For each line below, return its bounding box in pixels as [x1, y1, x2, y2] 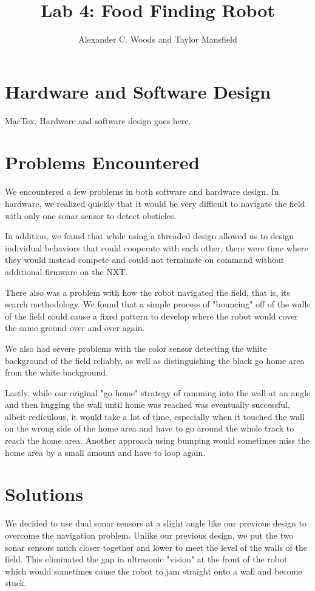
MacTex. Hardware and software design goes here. [5, 114, 191, 127]
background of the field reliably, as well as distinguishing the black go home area [5, 354, 305, 366]
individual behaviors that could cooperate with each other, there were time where [5, 241, 308, 254]
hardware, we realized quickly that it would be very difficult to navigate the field [5, 197, 305, 209]
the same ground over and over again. [5, 321, 145, 334]
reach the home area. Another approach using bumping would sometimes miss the [5, 434, 310, 447]
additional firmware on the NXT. [5, 265, 128, 278]
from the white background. [5, 366, 109, 379]
